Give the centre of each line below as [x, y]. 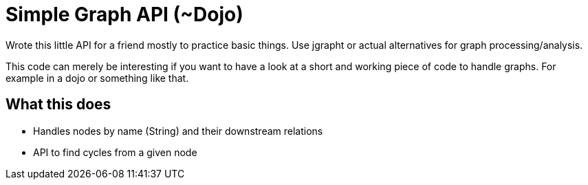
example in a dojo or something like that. [97, 78]
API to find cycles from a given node [115, 152]
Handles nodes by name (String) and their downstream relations [178, 131]
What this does [58, 105]
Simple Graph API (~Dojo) [124, 14]
